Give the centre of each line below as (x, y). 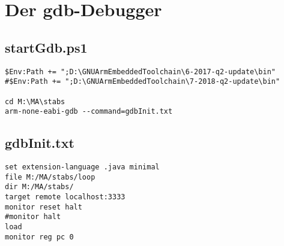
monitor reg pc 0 (39, 237)
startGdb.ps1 (46, 47)
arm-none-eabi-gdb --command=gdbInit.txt (89, 112)
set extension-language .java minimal (82, 167)
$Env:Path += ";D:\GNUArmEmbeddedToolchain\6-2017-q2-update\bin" (140, 72)
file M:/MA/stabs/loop (50, 177)
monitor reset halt (44, 207)
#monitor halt (33, 217)
